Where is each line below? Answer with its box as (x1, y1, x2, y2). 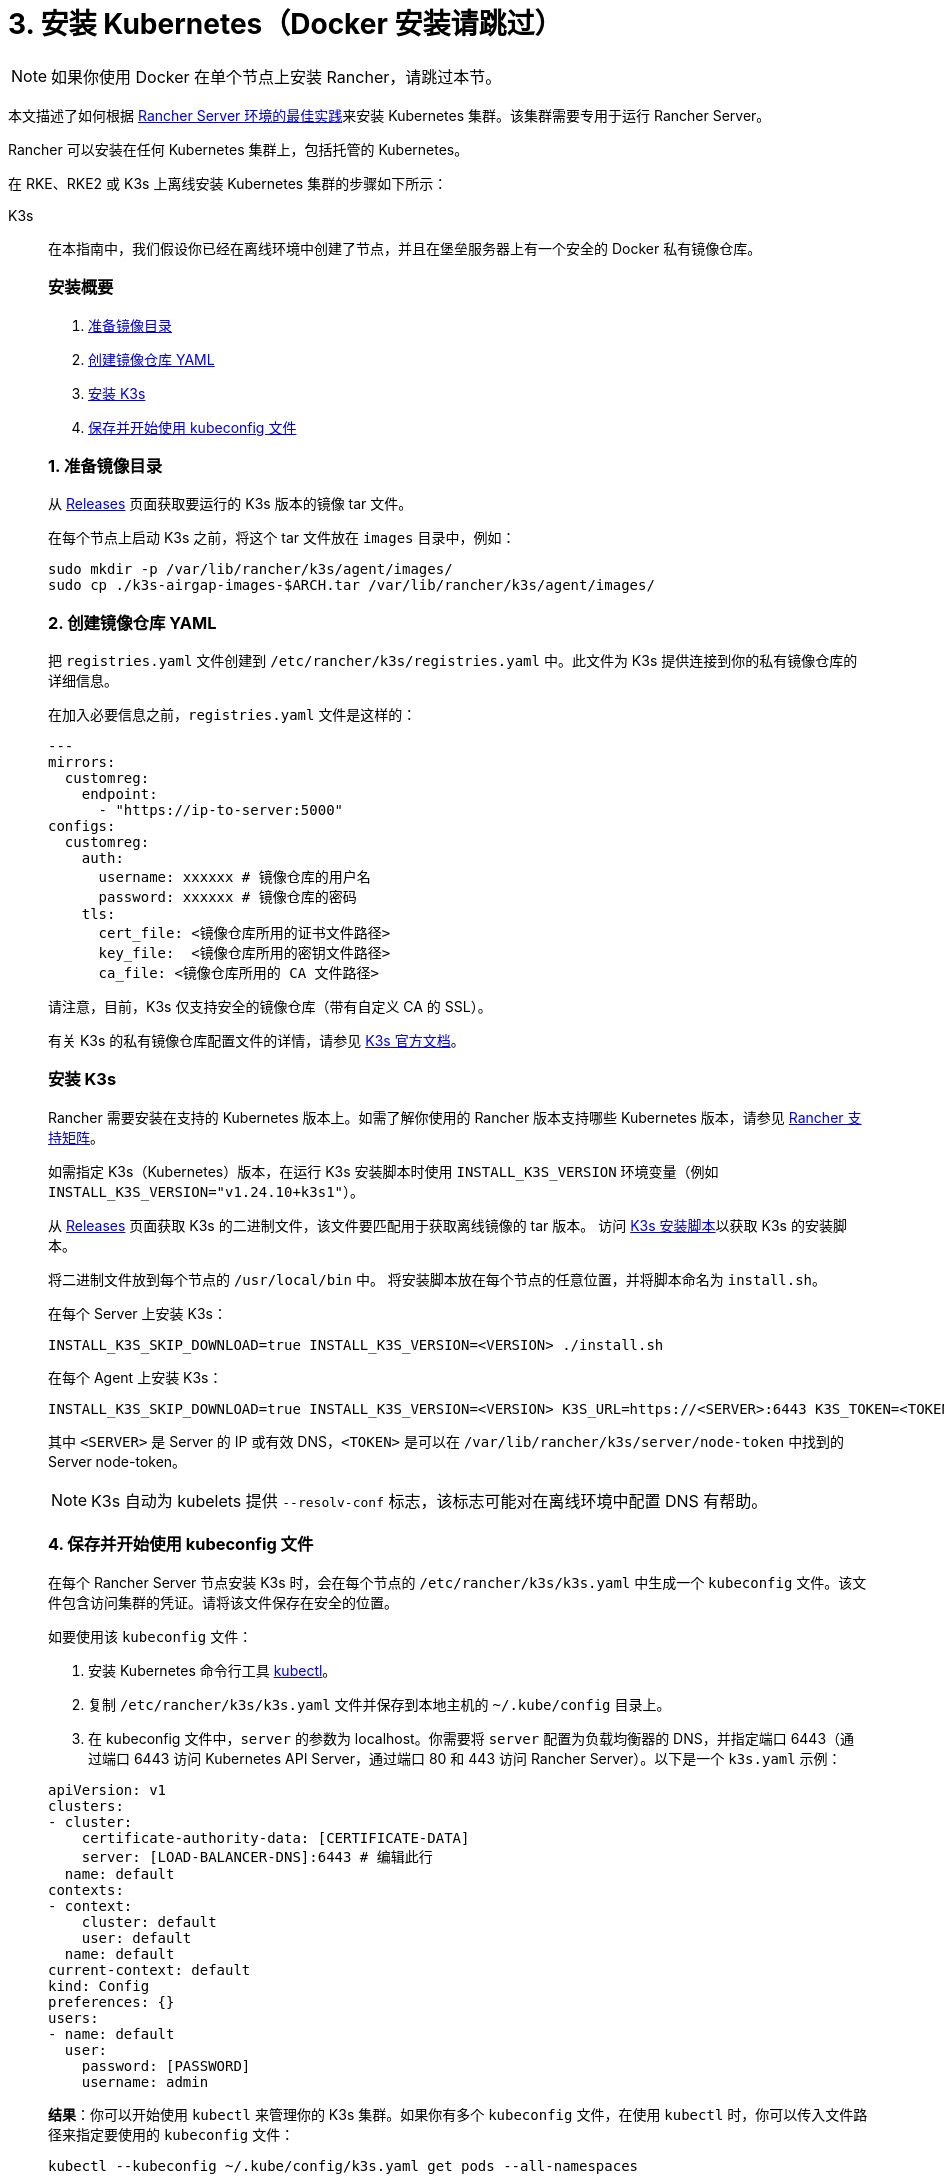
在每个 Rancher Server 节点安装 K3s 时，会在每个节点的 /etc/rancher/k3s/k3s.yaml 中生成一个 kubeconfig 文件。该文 (48, 1573, 867, 1591)
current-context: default (48, 1961, 251, 1978)
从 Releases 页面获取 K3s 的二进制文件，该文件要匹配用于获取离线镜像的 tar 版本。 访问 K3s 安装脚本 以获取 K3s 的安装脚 (48, 1216, 847, 1234)
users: (48, 2009, 99, 2026)
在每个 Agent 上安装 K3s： (48, 1368, 223, 1386)
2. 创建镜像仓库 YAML (48, 612, 217, 633)
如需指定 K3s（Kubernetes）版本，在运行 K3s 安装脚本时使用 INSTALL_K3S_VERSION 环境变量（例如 (48, 1162, 719, 1180)
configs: (48, 818, 116, 834)
